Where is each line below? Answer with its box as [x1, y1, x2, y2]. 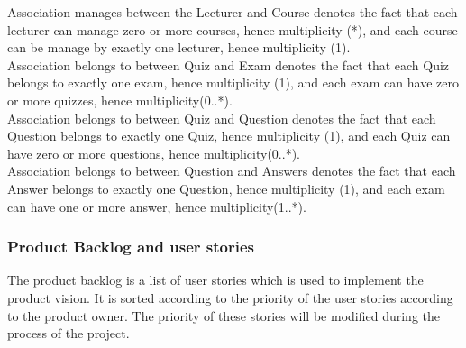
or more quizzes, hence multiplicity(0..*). [7, 90, 233, 109]
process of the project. [7, 324, 130, 343]
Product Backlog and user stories [7, 235, 254, 258]
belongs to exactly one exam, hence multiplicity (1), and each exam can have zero [7, 73, 459, 92]
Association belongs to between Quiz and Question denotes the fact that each [7, 108, 436, 127]
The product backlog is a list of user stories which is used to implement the [7, 270, 424, 289]
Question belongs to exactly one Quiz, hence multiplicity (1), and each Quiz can [7, 126, 451, 145]
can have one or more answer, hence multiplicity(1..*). [7, 197, 306, 215]
